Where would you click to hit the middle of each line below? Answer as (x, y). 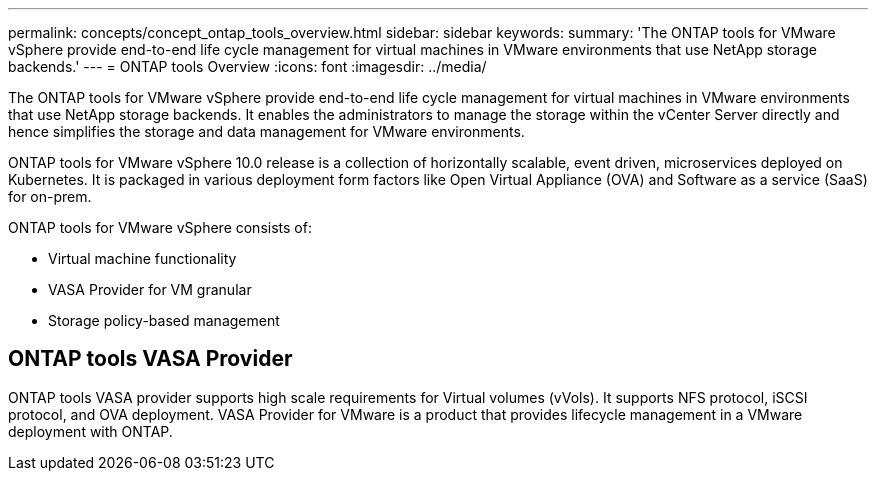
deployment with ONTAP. (90, 431)
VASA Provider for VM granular (150, 289)
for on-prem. (50, 196)
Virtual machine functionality (142, 258)
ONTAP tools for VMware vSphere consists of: (160, 227)
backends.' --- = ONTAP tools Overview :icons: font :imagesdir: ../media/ (247, 66)
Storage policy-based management (164, 320)
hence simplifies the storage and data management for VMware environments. (266, 131)
